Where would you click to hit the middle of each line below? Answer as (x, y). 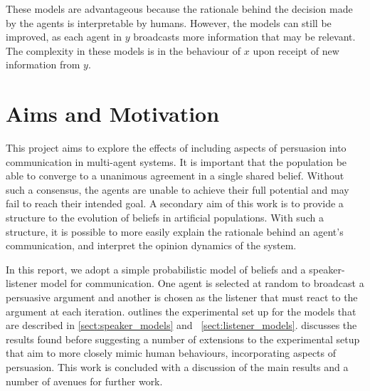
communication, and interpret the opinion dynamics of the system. (151, 245)
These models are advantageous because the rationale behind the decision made (179, 9)
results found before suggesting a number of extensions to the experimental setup (183, 339)
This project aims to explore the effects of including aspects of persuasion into (176, 148)
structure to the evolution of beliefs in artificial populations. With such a (165, 218)
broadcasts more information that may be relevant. (244, 37)
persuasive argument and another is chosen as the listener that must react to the (182, 297)
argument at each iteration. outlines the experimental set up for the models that (181, 311)
